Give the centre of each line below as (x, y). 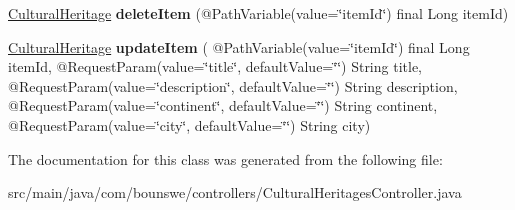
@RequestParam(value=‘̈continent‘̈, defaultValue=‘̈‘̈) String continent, (223, 105)
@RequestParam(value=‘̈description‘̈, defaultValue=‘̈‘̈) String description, (233, 85)
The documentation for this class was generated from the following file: (225, 158)
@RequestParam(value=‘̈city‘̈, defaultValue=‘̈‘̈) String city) (189, 124)
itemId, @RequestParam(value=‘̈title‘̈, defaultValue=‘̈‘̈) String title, (215, 66)
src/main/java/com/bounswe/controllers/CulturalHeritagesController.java (235, 192)
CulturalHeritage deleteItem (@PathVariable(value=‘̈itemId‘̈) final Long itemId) (258, 13)
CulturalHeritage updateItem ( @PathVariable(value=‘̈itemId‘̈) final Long (239, 46)
